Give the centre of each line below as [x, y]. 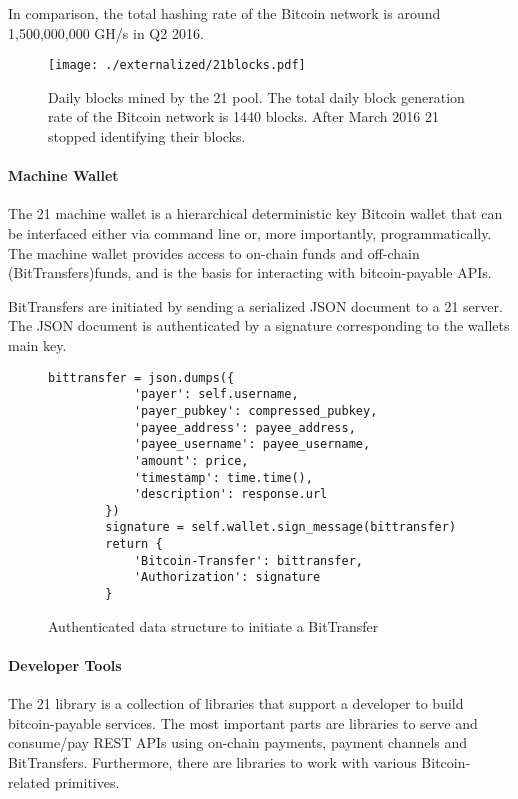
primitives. [87, 781]
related [29, 781]
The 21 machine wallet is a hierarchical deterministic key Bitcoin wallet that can [255, 213]
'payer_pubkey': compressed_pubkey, [255, 410]
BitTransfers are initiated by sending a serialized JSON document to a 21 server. [255, 305]
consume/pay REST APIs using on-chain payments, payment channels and [238, 742]
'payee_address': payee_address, [244, 427]
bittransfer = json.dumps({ [141, 377]
